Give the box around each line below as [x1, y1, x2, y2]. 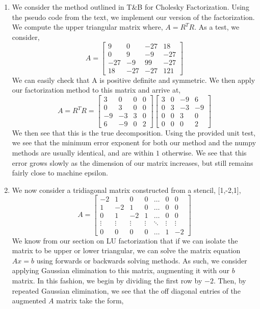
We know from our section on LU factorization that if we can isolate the [12, 235, 238, 246]
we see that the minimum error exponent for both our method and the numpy [12, 137, 256, 148]
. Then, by [213, 275, 246, 285]
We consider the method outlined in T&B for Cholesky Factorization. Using [12, 2, 249, 12]
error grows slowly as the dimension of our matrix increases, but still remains [12, 157, 253, 168]
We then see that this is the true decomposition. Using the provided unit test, [12, 127, 256, 138]
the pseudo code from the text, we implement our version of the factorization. [12, 11, 255, 22]
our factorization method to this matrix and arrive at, [12, 84, 181, 95]
